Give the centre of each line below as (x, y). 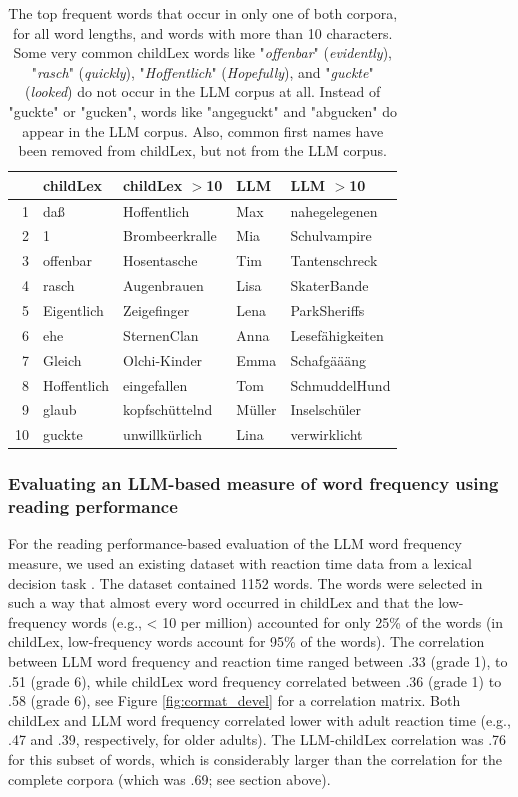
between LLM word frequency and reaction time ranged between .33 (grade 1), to (258, 660)
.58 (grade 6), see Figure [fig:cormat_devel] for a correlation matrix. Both (234, 700)
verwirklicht (326, 434)
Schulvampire (331, 235)
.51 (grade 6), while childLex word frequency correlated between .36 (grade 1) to (255, 680)
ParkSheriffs (327, 309)
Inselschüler (326, 409)
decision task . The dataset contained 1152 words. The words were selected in (245, 582)
